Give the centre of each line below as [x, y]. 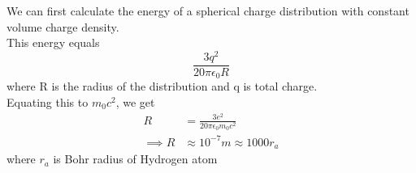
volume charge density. [63, 26]
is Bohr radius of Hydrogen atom [135, 159]
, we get [135, 101]
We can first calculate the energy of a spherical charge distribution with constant [208, 11]
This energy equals [53, 42]
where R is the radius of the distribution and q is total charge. [162, 86]
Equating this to [48, 101]
